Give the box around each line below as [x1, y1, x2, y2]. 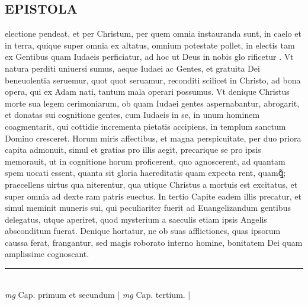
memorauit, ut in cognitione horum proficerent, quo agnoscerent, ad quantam [5, 155, 285, 167]
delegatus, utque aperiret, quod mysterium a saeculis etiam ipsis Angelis [5, 213, 267, 225]
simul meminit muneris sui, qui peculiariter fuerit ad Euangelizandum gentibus [5, 201, 291, 214]
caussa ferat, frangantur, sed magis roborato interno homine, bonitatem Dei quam [5, 236, 303, 248]
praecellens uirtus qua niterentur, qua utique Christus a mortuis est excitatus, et [5, 178, 298, 190]
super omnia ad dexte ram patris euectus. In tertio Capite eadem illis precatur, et [5, 190, 302, 202]
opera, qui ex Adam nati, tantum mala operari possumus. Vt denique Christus [5, 85, 290, 98]
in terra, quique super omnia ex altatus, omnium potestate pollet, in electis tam [5, 38, 295, 51]
